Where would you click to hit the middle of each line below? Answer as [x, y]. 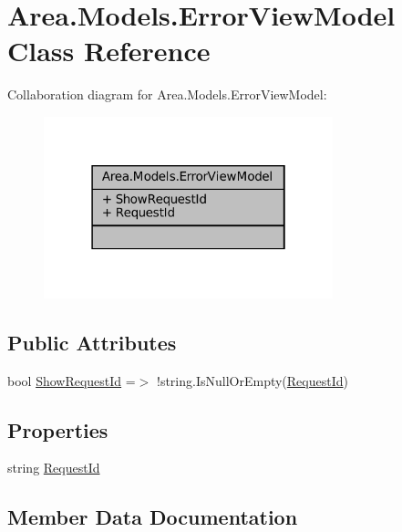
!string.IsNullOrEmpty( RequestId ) [253, 380]
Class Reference [109, 51]
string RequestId [54, 468]
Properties [58, 429]
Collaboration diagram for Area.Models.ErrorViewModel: [167, 94]
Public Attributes [92, 342]
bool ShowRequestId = [72, 380]
